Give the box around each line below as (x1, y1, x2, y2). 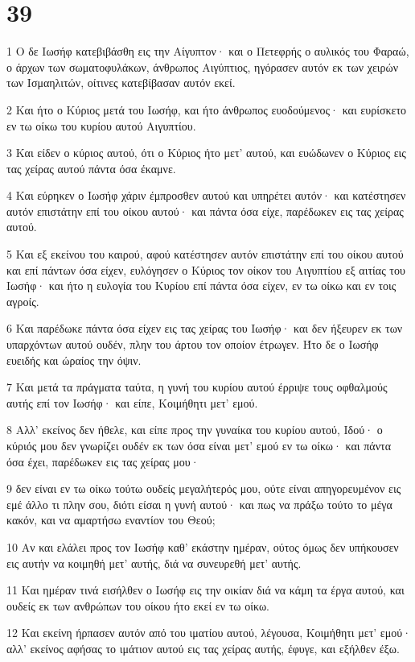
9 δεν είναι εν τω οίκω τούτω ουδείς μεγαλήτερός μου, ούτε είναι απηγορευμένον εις (6, 480, 401, 497)
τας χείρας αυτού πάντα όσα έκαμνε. (6, 159, 176, 176)
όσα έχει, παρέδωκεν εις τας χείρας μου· (6, 453, 199, 470)
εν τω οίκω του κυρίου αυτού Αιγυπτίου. (6, 117, 196, 134)
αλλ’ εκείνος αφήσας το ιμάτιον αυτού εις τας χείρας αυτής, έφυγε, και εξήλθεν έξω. (6, 639, 400, 656)
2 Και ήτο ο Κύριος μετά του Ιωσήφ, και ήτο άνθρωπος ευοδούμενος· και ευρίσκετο (6, 101, 407, 118)
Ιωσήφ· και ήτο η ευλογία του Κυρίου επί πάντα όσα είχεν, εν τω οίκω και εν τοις (6, 277, 397, 294)
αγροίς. (6, 292, 39, 309)
